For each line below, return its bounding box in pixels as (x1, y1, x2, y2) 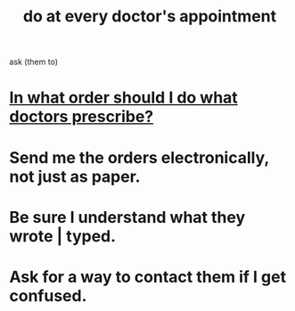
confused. (9, 285, 87, 306)
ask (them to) (9, 56, 58, 68)
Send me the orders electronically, (9, 147, 269, 168)
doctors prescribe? (9, 107, 154, 127)
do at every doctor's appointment (22, 6, 277, 27)
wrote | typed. (9, 225, 117, 246)
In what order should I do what (9, 87, 238, 108)
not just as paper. (9, 167, 141, 186)
